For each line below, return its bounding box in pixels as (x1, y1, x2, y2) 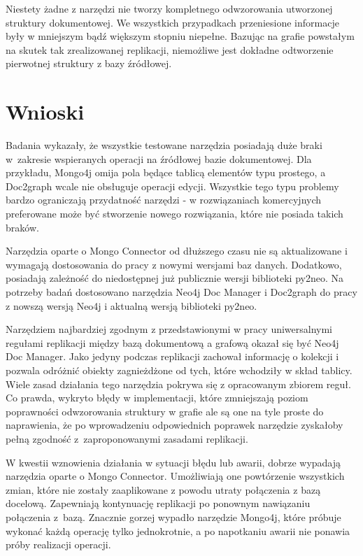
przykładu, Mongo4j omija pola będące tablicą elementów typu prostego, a (6, 165, 326, 180)
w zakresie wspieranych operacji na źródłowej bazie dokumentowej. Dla (6, 151, 312, 166)
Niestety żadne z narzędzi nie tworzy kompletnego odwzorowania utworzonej (6, 1, 333, 15)
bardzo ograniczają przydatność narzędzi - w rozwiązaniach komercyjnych (6, 192, 322, 207)
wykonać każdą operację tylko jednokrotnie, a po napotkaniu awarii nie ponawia (6, 523, 350, 538)
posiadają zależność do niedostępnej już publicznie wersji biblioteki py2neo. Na (6, 271, 343, 285)
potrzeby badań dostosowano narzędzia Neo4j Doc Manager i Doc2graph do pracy (6, 285, 357, 299)
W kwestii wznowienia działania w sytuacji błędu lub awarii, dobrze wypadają (6, 455, 341, 469)
